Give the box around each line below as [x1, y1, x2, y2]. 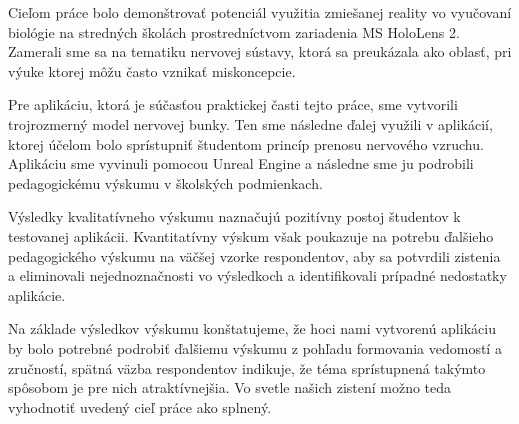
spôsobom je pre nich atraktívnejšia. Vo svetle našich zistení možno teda [8, 377, 452, 398]
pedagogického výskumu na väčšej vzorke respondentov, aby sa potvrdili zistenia [8, 245, 501, 266]
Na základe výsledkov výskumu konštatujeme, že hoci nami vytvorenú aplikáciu [8, 318, 496, 339]
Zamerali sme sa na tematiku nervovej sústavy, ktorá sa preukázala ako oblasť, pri [8, 41, 512, 62]
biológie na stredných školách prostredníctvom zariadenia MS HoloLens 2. [8, 21, 460, 42]
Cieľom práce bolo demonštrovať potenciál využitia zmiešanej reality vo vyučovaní [8, 2, 512, 22]
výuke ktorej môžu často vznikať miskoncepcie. [8, 60, 296, 81]
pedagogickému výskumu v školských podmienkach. [8, 172, 323, 193]
